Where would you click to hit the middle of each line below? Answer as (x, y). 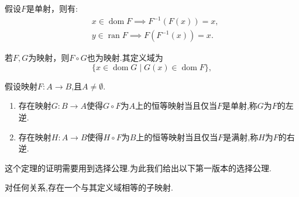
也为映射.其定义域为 (125, 58)
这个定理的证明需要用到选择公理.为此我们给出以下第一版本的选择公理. (138, 167)
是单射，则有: (52, 8)
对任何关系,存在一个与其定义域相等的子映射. (89, 187)
